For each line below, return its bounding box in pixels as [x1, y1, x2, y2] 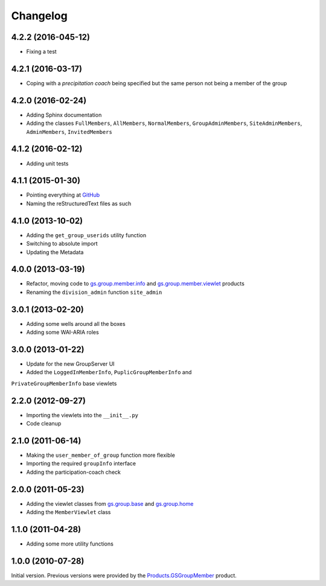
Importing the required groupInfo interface [26, 460, 136, 467]
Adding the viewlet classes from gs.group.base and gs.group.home [26, 500, 194, 507]
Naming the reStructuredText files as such [26, 200, 132, 207]
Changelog [11, 9, 68, 22]
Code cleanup [26, 420, 62, 427]
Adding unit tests [26, 160, 69, 167]
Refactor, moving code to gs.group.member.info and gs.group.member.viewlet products [26, 280, 245, 287]
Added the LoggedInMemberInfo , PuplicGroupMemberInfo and [26, 369, 192, 376]
